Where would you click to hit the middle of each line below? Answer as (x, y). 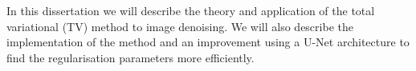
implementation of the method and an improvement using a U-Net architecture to (208, 42)
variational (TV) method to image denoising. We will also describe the (180, 26)
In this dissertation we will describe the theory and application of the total (191, 10)
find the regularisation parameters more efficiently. (131, 57)
